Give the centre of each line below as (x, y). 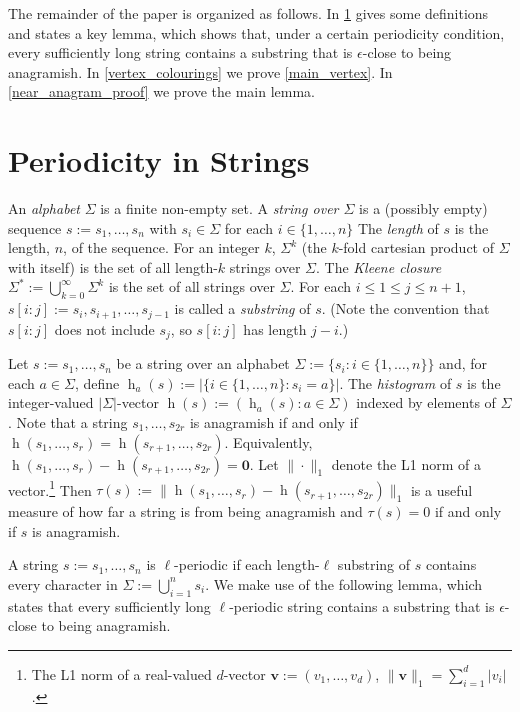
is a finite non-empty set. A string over (219, 208)
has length (275, 328)
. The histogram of (395, 382)
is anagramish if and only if (273, 421)
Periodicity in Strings (159, 160)
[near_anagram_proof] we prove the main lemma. (161, 91)
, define (97, 382)
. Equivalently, (268, 441)
